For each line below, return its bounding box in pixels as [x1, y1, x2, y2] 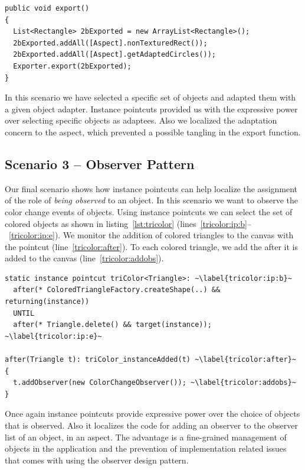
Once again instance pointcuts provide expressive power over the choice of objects [5, 407, 300, 420]
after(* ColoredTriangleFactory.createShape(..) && [13, 286, 221, 294]
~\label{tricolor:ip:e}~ [5, 332, 102, 341]
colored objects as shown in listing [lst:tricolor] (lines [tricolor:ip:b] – [5, 217, 252, 229]
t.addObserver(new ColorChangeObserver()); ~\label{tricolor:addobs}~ [13, 378, 296, 387]
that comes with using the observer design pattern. [5, 453, 189, 466]
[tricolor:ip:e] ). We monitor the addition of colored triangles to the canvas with [9, 229, 294, 241]
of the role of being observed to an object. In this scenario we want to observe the [5, 194, 298, 206]
